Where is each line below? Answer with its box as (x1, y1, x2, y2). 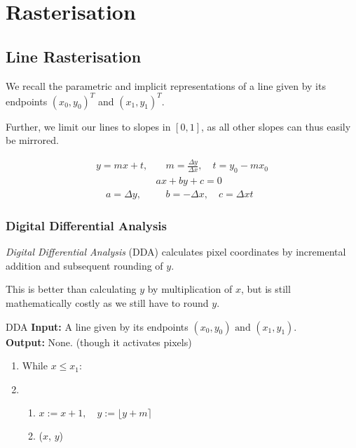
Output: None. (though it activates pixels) (6, 334, 192, 349)
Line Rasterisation (6, 45, 142, 67)
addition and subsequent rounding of (6, 258, 163, 272)
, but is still (240, 282, 291, 296)
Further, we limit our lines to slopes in (6, 119, 171, 133)
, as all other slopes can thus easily (201, 119, 351, 133)
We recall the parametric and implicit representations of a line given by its (6, 78, 326, 93)
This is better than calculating (6, 282, 137, 296)
